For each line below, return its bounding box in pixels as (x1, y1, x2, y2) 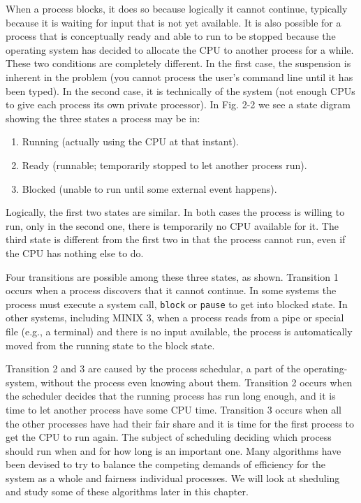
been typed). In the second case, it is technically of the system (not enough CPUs (6, 83, 355, 98)
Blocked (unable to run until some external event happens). (22, 181, 277, 196)
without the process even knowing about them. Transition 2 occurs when (40, 374, 353, 389)
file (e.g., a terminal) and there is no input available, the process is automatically (6, 323, 353, 338)
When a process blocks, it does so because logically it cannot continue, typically (6, 1, 348, 15)
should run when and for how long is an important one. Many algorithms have (6, 443, 341, 458)
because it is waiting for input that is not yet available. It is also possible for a (6, 15, 341, 29)
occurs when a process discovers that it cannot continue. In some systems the (6, 283, 337, 298)
